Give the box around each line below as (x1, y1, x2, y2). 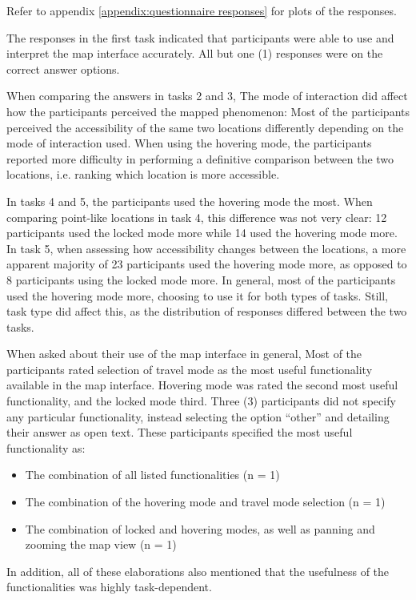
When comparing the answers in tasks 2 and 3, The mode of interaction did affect (6, 87, 408, 104)
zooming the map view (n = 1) (25, 536, 177, 553)
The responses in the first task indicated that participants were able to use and (6, 29, 394, 46)
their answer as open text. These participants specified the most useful (6, 424, 353, 441)
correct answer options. (6, 60, 120, 77)
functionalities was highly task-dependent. (6, 578, 212, 595)
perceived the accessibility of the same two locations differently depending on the (6, 119, 404, 135)
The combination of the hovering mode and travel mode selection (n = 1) (25, 493, 386, 510)
